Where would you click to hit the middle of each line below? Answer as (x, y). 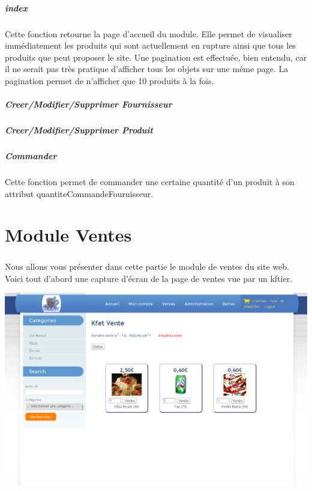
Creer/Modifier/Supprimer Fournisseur (88, 104)
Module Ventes (68, 235)
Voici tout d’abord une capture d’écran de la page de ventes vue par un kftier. (149, 278)
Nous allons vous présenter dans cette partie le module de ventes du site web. (147, 266)
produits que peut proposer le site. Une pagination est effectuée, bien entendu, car (156, 57)
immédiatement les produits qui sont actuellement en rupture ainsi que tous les (151, 45)
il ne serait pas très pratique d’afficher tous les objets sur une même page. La (147, 69)
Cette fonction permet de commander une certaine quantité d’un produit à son (150, 182)
